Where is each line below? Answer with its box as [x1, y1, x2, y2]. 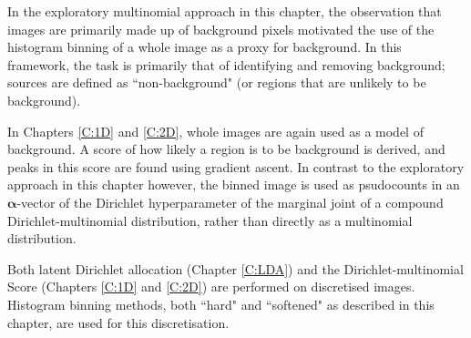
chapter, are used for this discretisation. [7, 312, 230, 332]
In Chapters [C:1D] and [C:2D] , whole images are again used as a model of [7, 121, 424, 140]
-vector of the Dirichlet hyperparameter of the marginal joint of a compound [16, 192, 444, 211]
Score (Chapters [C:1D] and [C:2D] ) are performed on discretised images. [7, 277, 415, 296]
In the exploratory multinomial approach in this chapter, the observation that [7, 2, 442, 20]
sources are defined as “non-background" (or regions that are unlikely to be [7, 73, 426, 92]
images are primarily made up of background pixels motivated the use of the [7, 19, 435, 38]
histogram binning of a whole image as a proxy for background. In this [7, 37, 402, 56]
